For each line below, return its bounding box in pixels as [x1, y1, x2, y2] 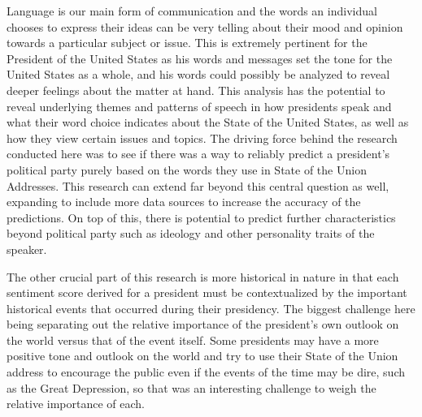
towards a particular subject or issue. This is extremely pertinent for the [7, 34, 368, 51]
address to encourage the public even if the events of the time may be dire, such [7, 363, 405, 380]
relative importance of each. [7, 395, 146, 412]
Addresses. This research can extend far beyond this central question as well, [7, 177, 389, 194]
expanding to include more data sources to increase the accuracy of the [7, 193, 361, 210]
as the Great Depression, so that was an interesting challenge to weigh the [7, 379, 376, 396]
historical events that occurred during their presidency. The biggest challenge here [7, 299, 415, 316]
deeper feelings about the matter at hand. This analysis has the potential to [7, 81, 385, 98]
